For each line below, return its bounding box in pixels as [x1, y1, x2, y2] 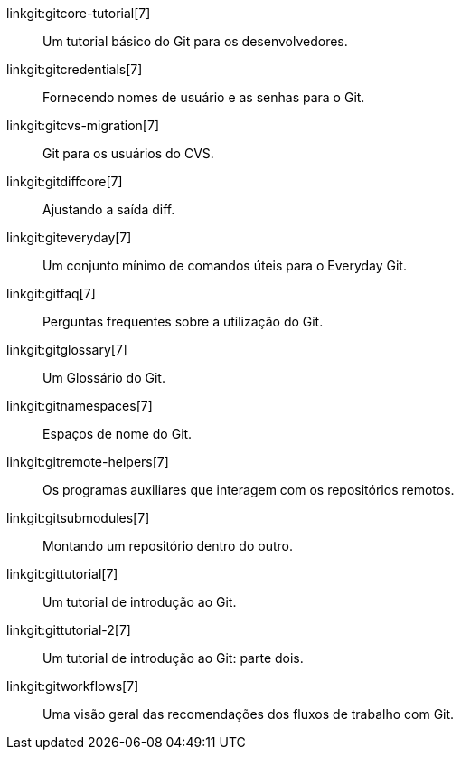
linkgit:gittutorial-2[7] [6, 622, 131, 638]
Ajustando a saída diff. [42, 202, 175, 217]
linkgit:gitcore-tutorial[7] [6, 5, 151, 21]
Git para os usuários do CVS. [42, 146, 214, 161]
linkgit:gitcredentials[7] [6, 62, 143, 77]
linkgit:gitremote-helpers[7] [6, 454, 169, 469]
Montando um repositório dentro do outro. [42, 538, 293, 554]
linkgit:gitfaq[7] [6, 286, 96, 301]
